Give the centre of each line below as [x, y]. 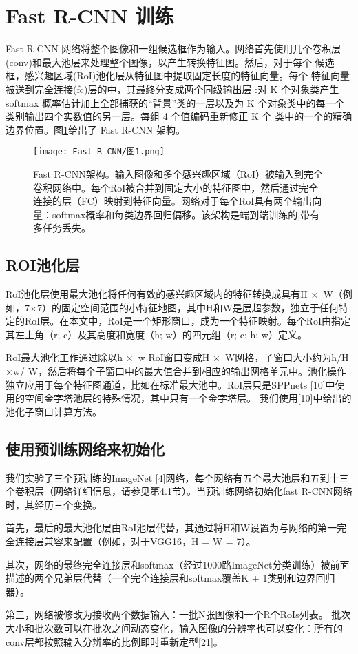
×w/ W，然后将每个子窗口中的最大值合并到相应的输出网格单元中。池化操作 [176, 371]
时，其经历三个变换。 [54, 504]
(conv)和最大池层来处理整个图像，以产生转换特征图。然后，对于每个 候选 [170, 62]
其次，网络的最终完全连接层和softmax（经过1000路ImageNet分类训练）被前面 [178, 564]
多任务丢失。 [62, 228]
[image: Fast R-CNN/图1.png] [99, 152]
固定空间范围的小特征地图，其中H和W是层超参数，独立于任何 [200, 307]
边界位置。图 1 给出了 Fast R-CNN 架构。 [96, 129]
